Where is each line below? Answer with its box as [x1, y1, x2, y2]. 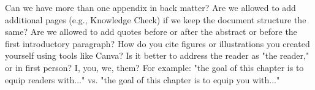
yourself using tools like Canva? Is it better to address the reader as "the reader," [5, 49, 309, 62]
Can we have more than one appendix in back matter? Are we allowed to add [5, 1, 296, 13]
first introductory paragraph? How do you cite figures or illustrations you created [5, 37, 310, 50]
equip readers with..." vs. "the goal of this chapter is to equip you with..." [5, 73, 280, 86]
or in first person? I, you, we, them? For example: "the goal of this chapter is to [5, 61, 304, 73]
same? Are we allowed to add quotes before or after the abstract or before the [5, 25, 297, 38]
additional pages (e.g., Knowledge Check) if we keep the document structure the [5, 13, 306, 26]
